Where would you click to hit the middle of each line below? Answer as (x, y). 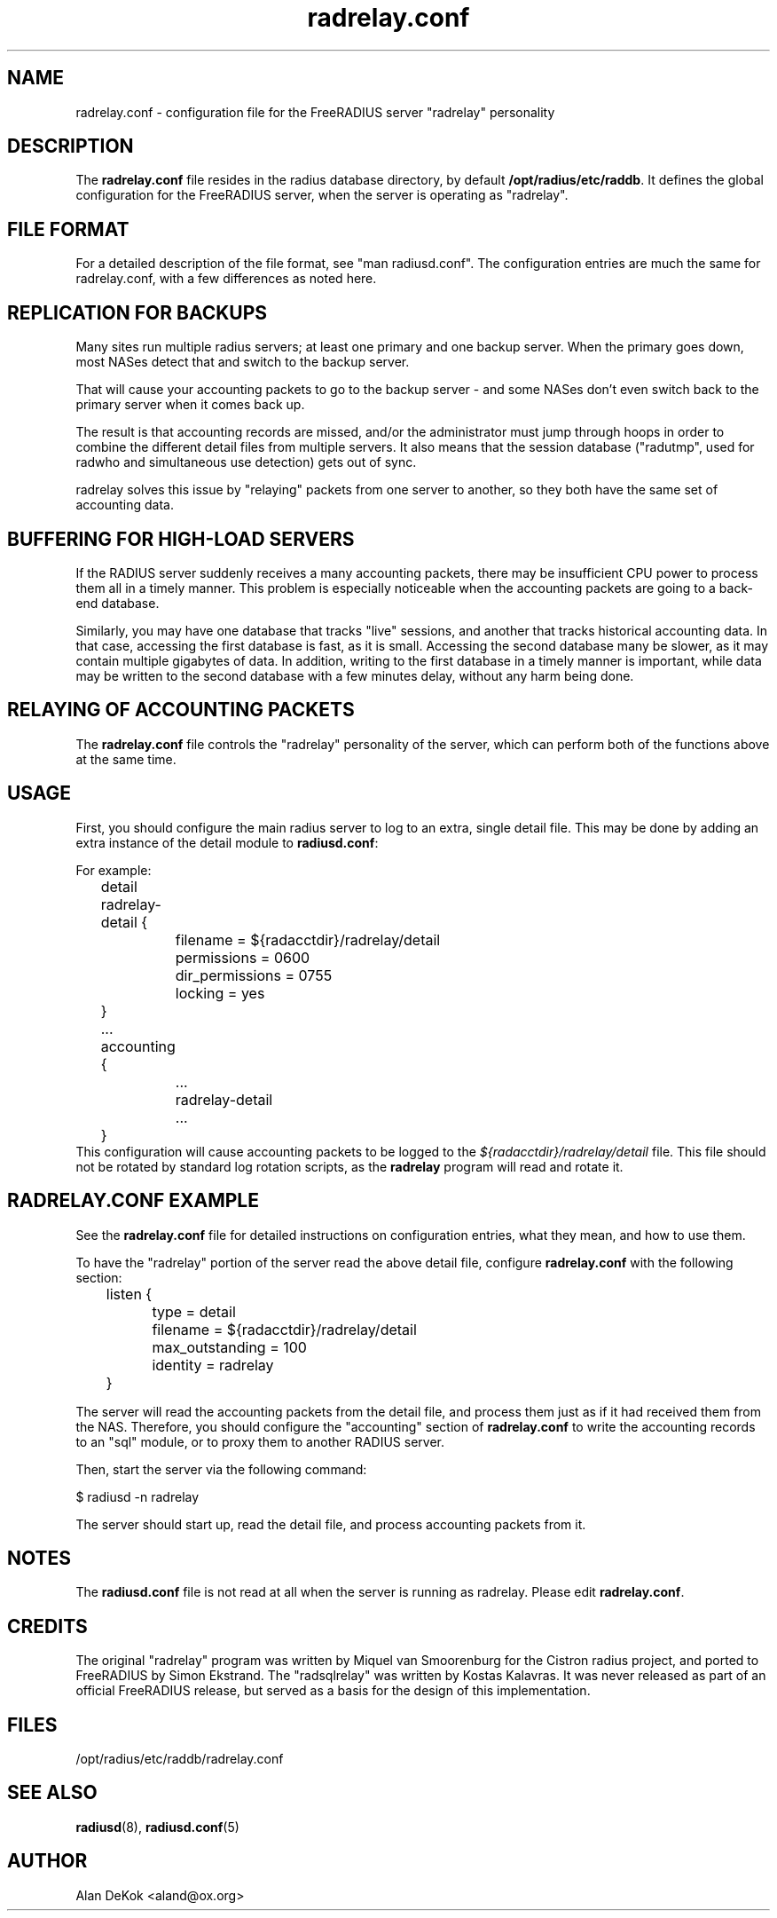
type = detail (194, 1311)
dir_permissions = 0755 (254, 975)
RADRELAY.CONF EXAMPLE (133, 1201)
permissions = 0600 (243, 957)
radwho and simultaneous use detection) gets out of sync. (246, 462)
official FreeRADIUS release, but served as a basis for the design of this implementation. (333, 1691)
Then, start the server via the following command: (221, 1469)
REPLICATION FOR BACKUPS (137, 312)
